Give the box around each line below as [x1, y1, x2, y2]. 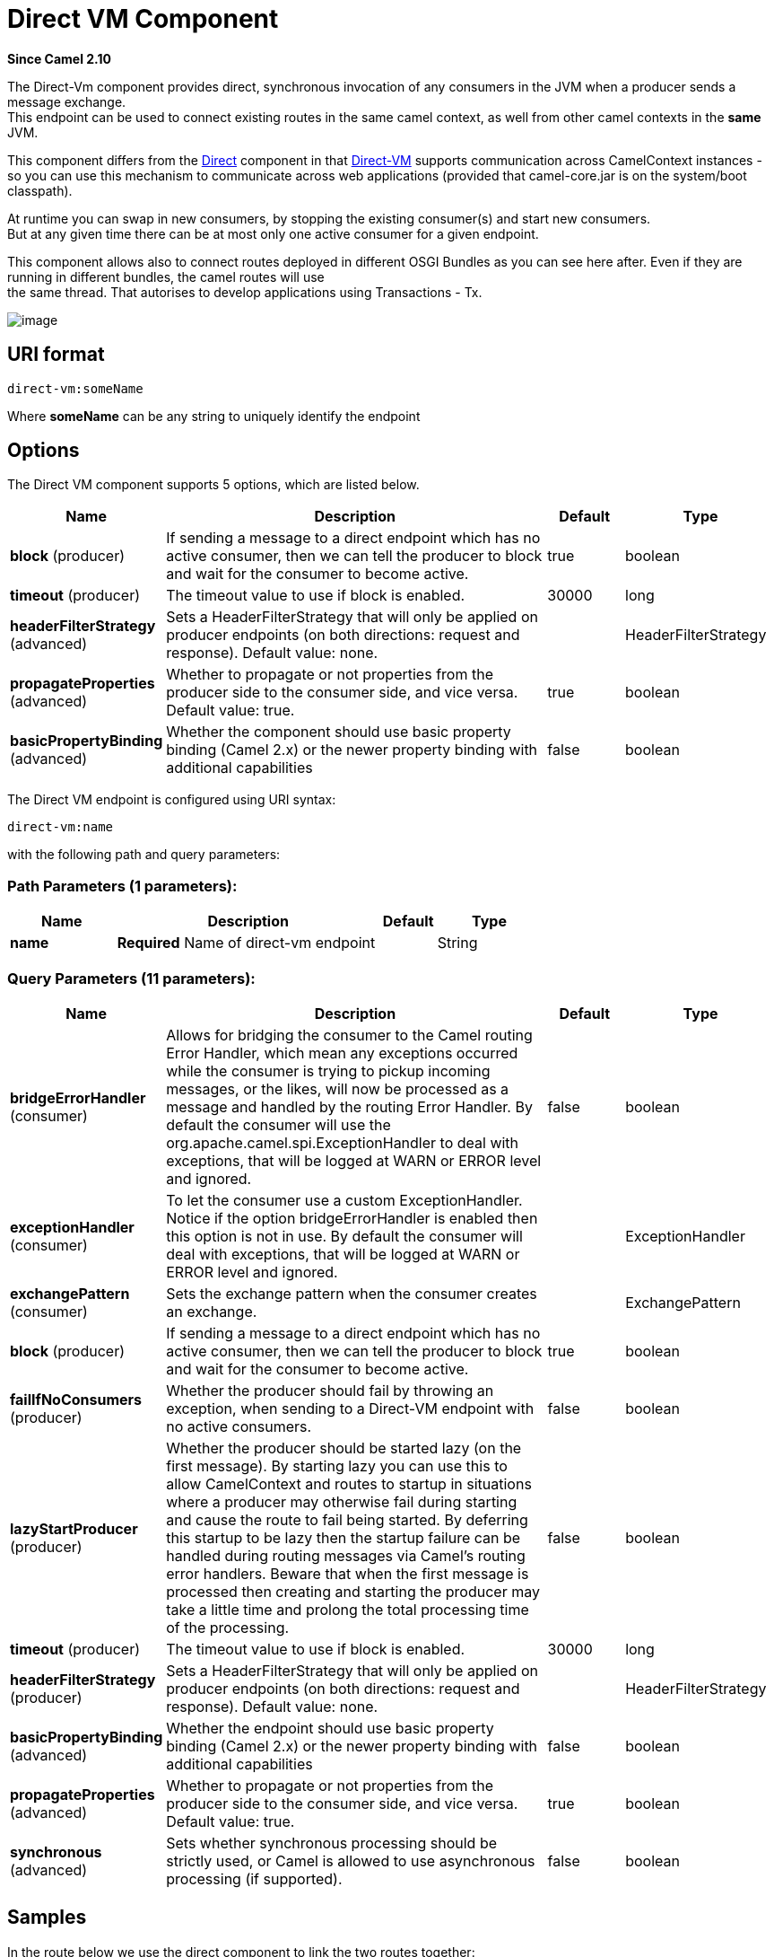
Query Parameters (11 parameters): [7, 969, 256, 987]
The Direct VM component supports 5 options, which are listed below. [7, 477, 420, 493]
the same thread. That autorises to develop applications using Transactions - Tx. [7, 284, 483, 300]
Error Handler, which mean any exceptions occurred [166, 1043, 518, 1062]
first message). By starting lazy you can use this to [166, 1456, 508, 1475]
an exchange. [166, 1302, 257, 1321]
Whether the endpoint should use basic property [166, 1718, 494, 1737]
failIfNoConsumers [10, 1390, 143, 1409]
